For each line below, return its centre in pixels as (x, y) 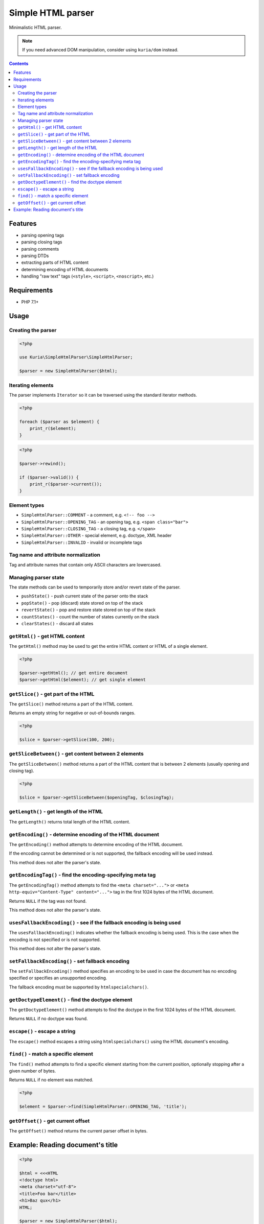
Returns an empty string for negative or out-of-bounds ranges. (72, 713)
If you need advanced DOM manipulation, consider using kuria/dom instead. (100, 50)
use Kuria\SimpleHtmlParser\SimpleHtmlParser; (76, 357)
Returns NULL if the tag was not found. (48, 901)
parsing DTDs (35, 256)
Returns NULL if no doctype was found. (48, 1019)
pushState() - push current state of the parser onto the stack (85, 596)
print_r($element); (53, 429)
